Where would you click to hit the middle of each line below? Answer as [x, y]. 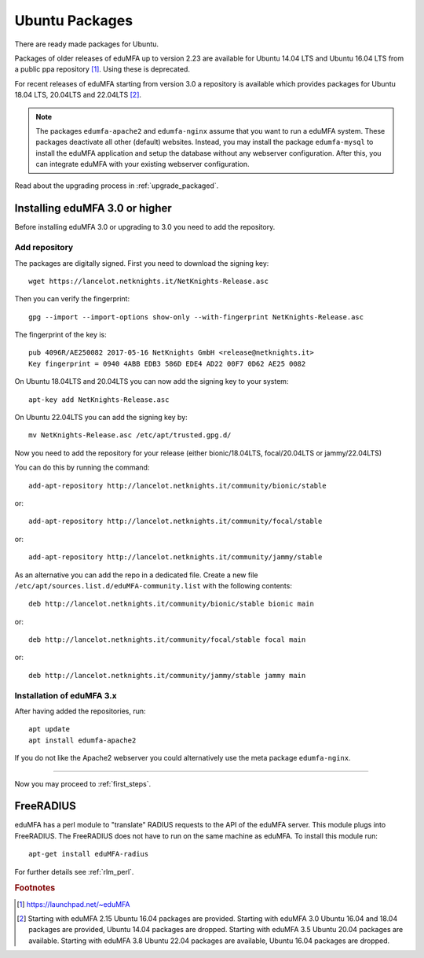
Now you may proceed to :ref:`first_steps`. [83, 783]
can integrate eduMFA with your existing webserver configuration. [143, 164]
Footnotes [35, 888]
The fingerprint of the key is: [61, 335]
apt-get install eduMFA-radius [89, 854]
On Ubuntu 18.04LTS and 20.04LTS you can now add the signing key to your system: [152, 381]
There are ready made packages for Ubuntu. [87, 44]
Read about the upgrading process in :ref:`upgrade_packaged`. [117, 186]
